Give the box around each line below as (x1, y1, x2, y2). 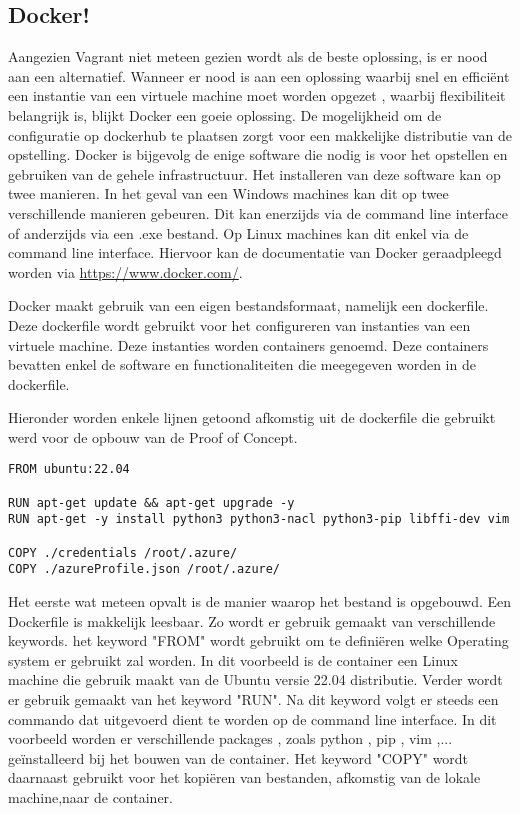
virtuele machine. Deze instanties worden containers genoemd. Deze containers (8, 334, 489, 355)
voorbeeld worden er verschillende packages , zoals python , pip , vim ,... (8, 728, 453, 749)
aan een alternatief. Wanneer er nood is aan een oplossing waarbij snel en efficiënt (8, 65, 510, 86)
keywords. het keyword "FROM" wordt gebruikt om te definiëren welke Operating (8, 630, 509, 651)
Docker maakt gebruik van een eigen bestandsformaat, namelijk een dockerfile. (8, 295, 489, 316)
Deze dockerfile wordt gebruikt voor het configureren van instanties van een (8, 314, 471, 335)
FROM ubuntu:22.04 (8, 462, 130, 477)
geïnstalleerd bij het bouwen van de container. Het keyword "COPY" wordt (8, 747, 469, 768)
